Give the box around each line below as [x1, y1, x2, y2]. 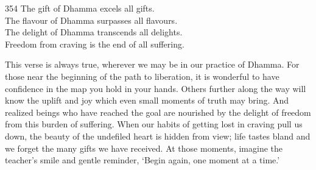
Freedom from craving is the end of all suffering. [5, 37, 184, 50]
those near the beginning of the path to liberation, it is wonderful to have [5, 69, 279, 82]
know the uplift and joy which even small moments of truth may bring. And [5, 94, 289, 107]
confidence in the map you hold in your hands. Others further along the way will [5, 82, 306, 94]
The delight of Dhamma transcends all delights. [5, 26, 183, 38]
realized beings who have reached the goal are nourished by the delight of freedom [5, 105, 311, 118]
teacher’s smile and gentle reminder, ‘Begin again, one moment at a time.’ [5, 154, 280, 166]
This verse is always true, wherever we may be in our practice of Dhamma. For [5, 58, 300, 71]
